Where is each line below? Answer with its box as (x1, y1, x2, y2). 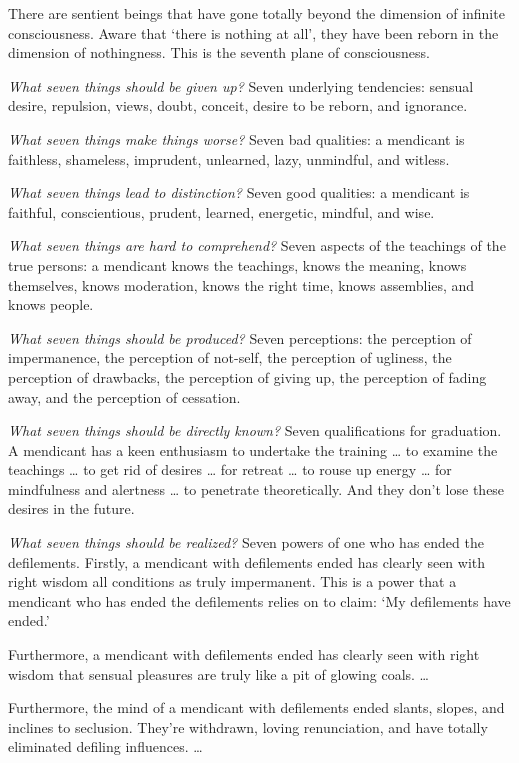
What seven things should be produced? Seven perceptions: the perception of (8, 327, 472, 348)
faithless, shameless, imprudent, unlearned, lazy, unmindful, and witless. (8, 148, 450, 169)
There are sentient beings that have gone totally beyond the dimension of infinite (8, 3, 505, 23)
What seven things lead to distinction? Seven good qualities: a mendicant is (8, 182, 470, 203)
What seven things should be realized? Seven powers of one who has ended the (8, 532, 484, 553)
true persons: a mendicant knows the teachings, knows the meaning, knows (8, 254, 467, 275)
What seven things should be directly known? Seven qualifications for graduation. (8, 420, 502, 441)
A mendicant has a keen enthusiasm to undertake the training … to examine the (8, 439, 498, 460)
